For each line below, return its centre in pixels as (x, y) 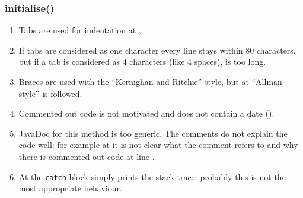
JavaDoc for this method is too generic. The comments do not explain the (153, 133)
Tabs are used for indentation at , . (82, 30)
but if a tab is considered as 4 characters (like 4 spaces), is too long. (142, 62)
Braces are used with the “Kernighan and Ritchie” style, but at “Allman (150, 81)
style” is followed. (50, 93)
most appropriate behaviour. (70, 188)
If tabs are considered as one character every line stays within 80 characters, (157, 50)
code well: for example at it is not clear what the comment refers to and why (158, 145)
